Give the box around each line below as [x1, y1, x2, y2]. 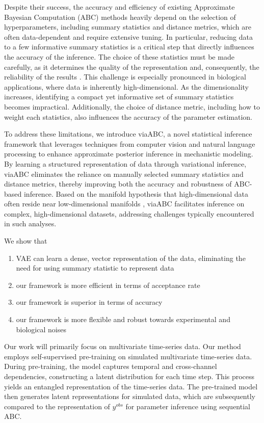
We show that [4, 235, 47, 246]
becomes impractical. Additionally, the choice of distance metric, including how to [4, 101, 260, 112]
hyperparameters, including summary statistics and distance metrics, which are [4, 21, 251, 32]
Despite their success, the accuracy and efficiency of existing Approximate [4, 2, 235, 12]
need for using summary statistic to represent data [16, 262, 174, 273]
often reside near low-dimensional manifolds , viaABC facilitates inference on [4, 198, 245, 209]
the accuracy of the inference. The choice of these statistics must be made [4, 51, 234, 62]
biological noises [16, 324, 66, 334]
